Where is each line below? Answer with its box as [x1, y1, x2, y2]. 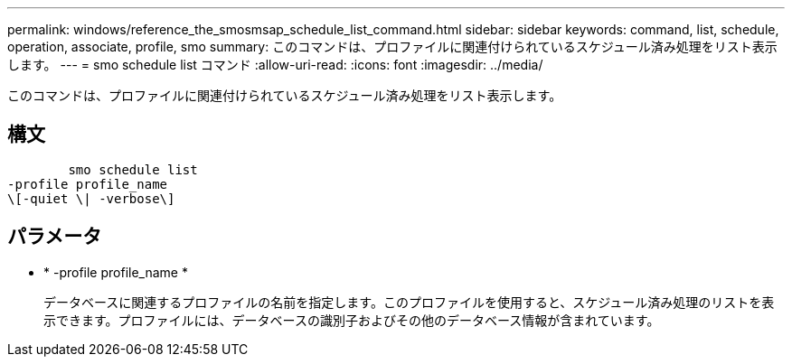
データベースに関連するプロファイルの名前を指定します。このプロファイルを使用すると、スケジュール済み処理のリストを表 [43, 294, 775, 310]
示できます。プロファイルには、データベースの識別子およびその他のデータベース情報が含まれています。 [43, 312, 660, 328]
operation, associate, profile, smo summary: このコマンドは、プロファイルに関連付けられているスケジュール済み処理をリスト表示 [7, 39, 778, 54]
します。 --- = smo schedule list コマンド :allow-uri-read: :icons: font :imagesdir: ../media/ [7, 57, 543, 72]
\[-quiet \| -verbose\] [7, 191, 175, 206]
